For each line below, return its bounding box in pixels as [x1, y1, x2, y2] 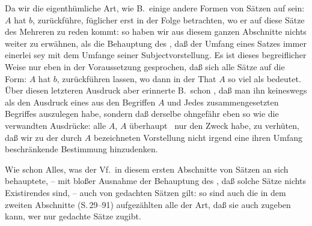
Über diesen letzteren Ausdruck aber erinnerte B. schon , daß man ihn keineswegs [5, 84, 307, 97]
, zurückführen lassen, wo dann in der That [57, 72, 216, 85]
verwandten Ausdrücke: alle [5, 119, 106, 131]
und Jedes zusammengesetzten [167, 95, 279, 108]
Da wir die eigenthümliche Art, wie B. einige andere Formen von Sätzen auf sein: [5, 2, 305, 14]
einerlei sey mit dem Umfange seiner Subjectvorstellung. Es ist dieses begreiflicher [5, 49, 307, 61]
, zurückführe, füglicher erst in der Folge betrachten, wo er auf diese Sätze [32, 13, 305, 26]
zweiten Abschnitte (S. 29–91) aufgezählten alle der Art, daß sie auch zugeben [5, 198, 291, 210]
